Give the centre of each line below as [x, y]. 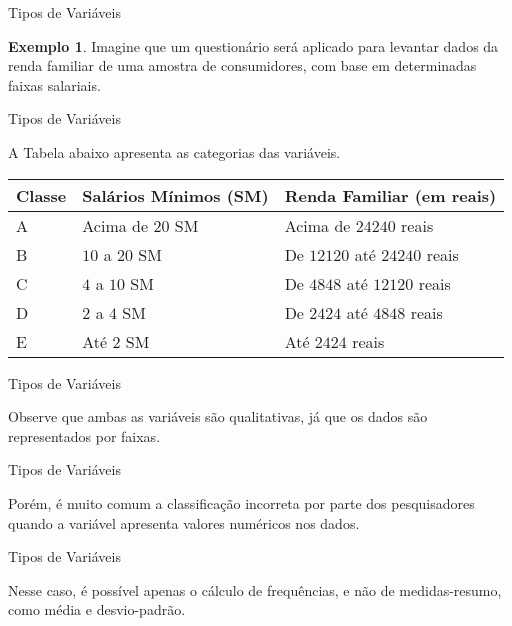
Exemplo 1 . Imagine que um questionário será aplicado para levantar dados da [253, 45]
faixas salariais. [54, 84]
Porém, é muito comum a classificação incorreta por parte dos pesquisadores [241, 502]
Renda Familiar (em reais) [390, 195]
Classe [41, 195]
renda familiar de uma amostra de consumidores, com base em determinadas [242, 65]
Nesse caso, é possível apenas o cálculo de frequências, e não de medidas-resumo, [255, 589]
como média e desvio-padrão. [97, 609]
